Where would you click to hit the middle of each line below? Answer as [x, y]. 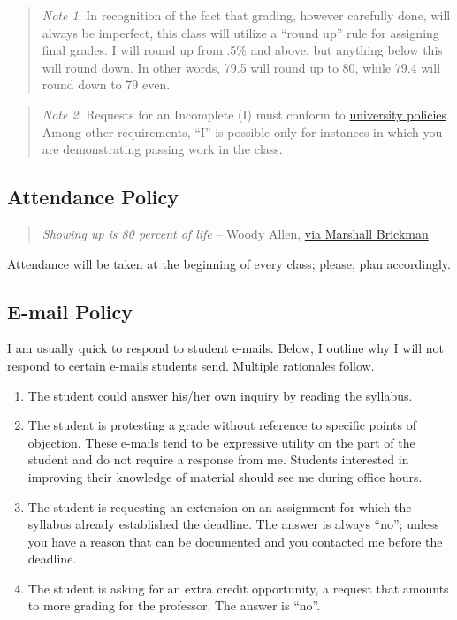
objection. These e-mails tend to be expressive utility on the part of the [221, 442]
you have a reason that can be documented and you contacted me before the [235, 541]
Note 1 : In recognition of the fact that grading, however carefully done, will [246, 15]
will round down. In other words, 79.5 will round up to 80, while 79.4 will [241, 67]
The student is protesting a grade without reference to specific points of [222, 425]
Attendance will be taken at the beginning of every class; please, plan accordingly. [229, 263]
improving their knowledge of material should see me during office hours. [225, 476]
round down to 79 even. [106, 84]
